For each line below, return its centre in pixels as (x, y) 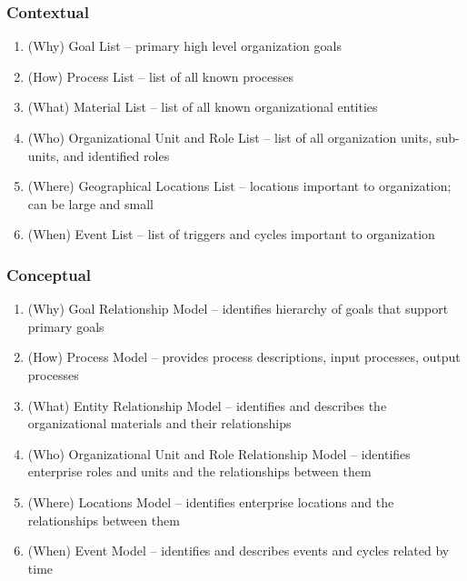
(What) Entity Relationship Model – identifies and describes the (207, 405)
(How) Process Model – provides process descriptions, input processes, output (244, 357)
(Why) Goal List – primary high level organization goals (184, 46)
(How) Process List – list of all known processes (161, 76)
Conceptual (49, 274)
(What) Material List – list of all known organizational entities (203, 107)
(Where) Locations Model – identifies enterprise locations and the (211, 501)
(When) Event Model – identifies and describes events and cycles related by (238, 551)
